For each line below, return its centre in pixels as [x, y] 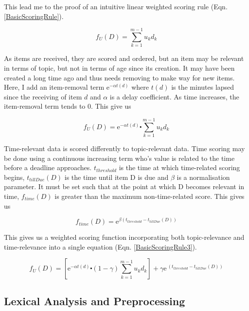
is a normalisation [203, 177]
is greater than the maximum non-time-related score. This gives [150, 196]
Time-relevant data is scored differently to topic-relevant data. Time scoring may [124, 148]
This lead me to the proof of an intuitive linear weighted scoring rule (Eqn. [116, 6]
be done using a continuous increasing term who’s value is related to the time [119, 158]
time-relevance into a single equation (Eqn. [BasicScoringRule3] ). [100, 246]
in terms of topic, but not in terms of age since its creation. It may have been [119, 68]
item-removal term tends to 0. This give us [68, 106]
